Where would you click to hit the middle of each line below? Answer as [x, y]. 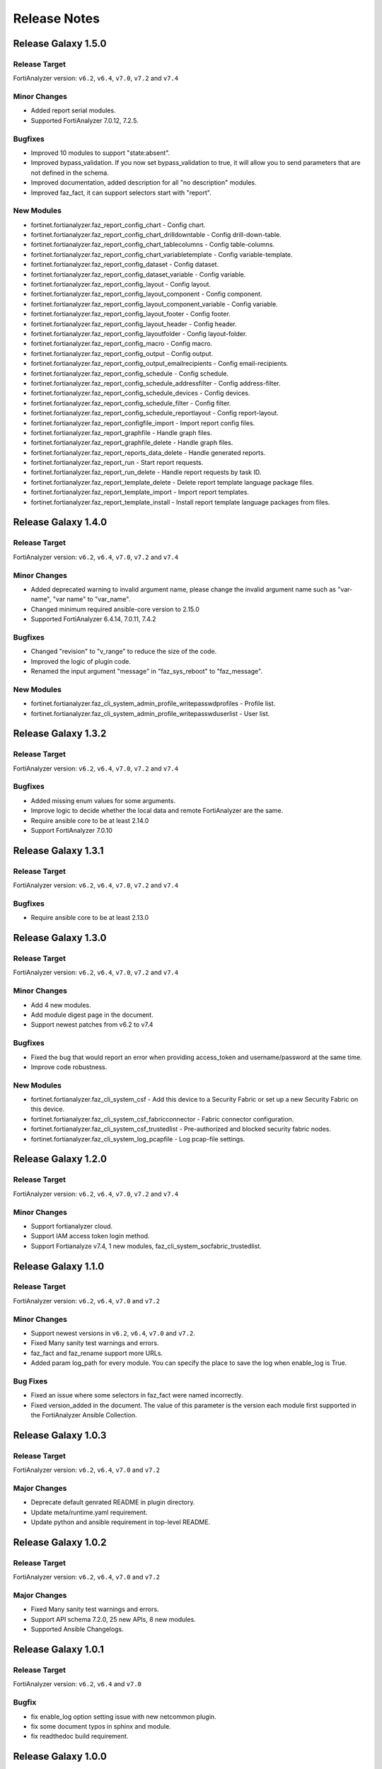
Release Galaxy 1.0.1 [58, 1650]
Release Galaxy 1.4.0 [60, 523]
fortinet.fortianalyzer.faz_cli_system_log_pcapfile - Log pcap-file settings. [138, 1139]
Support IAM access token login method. [90, 1236]
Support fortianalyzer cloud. [72, 1226]
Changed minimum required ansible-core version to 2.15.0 [115, 609]
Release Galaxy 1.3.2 [60, 733]
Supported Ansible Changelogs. [77, 1629]
